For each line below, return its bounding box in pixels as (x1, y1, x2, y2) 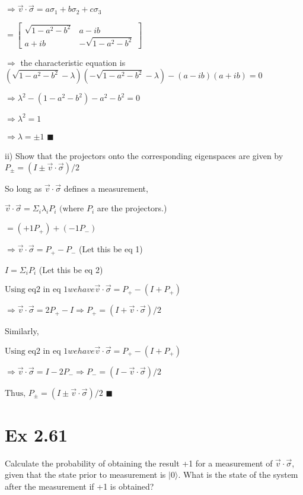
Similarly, (5, 325, 39, 337)
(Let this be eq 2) (39, 263, 103, 275)
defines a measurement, (63, 182, 148, 194)
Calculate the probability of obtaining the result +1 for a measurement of (5, 456, 273, 469)
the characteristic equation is (20, 56, 126, 68)
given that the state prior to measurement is (5, 468, 166, 481)
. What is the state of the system (178, 468, 298, 481)
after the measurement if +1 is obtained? (5, 480, 154, 492)
